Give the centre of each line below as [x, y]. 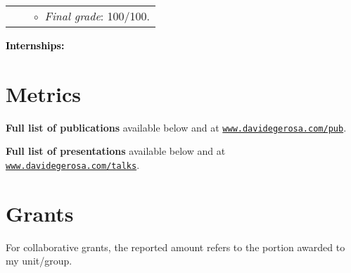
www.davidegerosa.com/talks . [73, 164]
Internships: [35, 45]
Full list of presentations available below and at [116, 151]
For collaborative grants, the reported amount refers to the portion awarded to [175, 247]
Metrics [44, 93]
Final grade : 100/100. [97, 16]
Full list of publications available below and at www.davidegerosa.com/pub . [176, 127]
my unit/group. [39, 261]
